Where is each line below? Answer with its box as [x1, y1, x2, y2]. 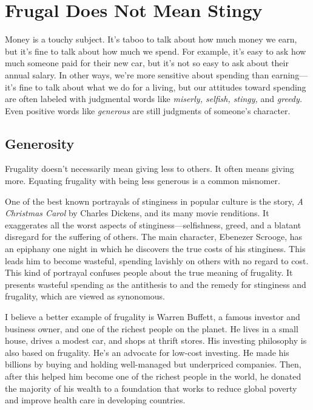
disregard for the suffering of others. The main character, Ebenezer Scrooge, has [5, 230, 303, 243]
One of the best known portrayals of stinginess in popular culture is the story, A [5, 194, 303, 207]
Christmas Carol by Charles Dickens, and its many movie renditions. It [5, 207, 269, 219]
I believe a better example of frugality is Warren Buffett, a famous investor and [5, 310, 300, 323]
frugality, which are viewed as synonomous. [5, 290, 165, 302]
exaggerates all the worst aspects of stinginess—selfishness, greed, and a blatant [5, 218, 301, 231]
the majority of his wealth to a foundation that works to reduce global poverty [5, 381, 297, 394]
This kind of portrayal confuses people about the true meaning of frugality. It [5, 266, 293, 279]
